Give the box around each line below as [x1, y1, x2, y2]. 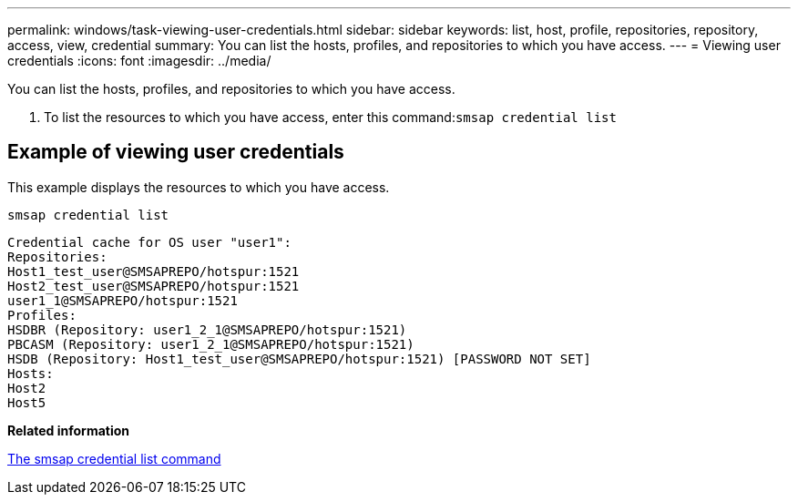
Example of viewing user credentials [7, 140, 344, 164]
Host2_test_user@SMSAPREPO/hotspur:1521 [7, 278, 300, 293]
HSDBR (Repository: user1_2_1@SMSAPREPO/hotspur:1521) [7, 322, 407, 337]
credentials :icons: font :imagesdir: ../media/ [7, 53, 271, 68]
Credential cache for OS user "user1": [7, 234, 292, 250]
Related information [7, 422, 130, 438]
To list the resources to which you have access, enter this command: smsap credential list [44, 109, 617, 125]
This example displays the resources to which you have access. [7, 179, 390, 195]
